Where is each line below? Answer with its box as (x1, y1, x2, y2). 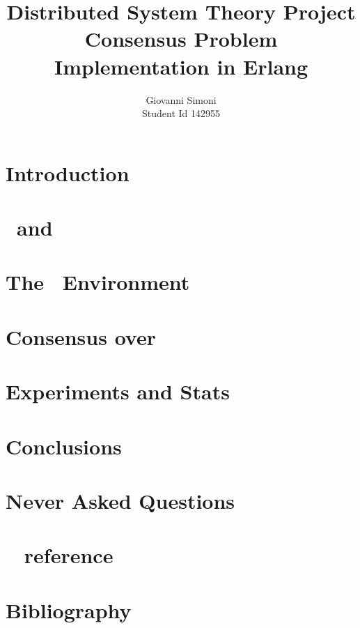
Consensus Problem (84, 24, 278, 53)
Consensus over (6, 322, 156, 351)
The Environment (6, 268, 190, 296)
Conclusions (6, 431, 122, 460)
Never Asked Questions (6, 486, 235, 514)
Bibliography (6, 595, 132, 624)
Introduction (6, 158, 130, 187)
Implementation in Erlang (54, 52, 308, 80)
